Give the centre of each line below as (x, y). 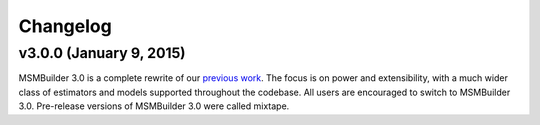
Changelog (65, 26)
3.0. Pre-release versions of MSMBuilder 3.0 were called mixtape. (154, 106)
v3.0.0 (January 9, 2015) (102, 53)
